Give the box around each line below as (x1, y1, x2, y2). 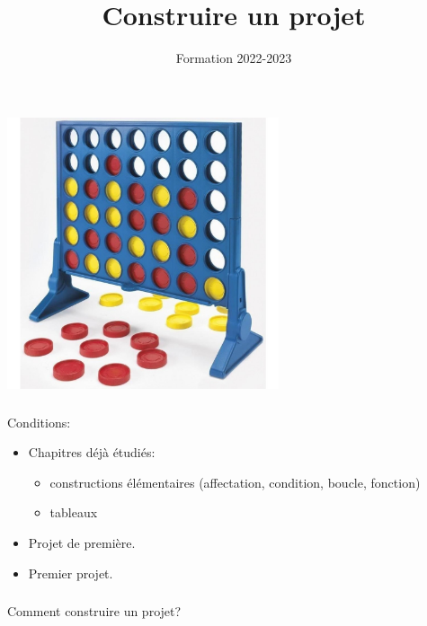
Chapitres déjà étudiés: (28, 443, 156, 462)
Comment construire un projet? (7, 602, 182, 621)
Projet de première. (28, 533, 136, 551)
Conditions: (7, 412, 71, 431)
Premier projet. (28, 563, 113, 582)
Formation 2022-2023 (175, 48, 292, 67)
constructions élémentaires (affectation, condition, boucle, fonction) (49, 472, 421, 491)
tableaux (49, 503, 98, 522)
